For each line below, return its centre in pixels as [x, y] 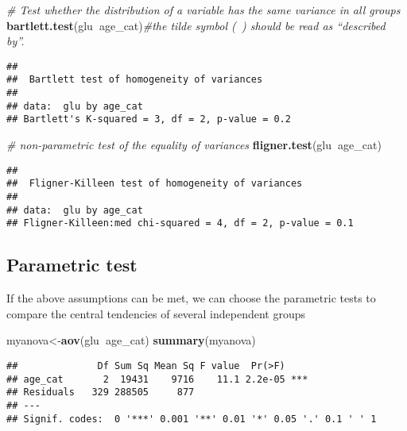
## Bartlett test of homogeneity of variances [135, 80]
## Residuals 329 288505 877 [101, 393]
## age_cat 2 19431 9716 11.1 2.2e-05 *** [157, 379]
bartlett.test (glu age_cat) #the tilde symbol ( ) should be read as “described [196, 25]
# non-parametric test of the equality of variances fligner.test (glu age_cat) [194, 145]
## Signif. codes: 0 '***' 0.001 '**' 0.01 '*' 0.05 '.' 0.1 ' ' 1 [192, 419]
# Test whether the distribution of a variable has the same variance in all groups [203, 10]
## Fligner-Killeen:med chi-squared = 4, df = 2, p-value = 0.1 [180, 223]
